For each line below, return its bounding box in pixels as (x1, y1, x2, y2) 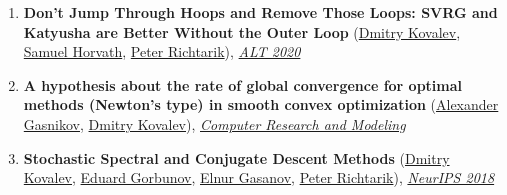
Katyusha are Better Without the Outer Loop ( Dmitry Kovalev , (23, 21, 461, 42)
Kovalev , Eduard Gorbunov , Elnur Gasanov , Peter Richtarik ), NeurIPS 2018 (23, 167, 495, 188)
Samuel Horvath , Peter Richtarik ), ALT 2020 (23, 41, 301, 62)
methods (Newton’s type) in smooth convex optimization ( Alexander (23, 94, 499, 115)
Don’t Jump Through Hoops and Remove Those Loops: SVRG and (23, 2, 498, 22)
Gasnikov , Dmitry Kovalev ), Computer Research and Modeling (23, 113, 406, 134)
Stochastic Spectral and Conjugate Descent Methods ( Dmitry (23, 147, 450, 168)
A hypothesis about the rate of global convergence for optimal (23, 74, 463, 95)
